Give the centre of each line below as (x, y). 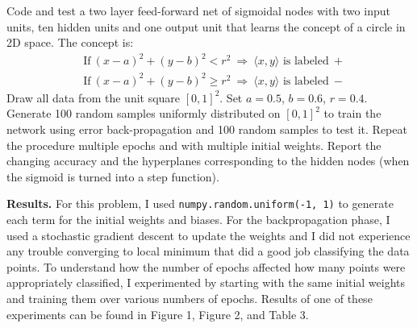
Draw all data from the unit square (94, 97)
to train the (352, 113)
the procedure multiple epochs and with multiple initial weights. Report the (194, 145)
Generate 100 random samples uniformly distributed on (144, 113)
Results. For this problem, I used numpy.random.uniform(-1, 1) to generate (200, 203)
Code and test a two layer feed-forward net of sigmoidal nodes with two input (198, 10)
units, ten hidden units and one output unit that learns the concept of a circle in (206, 26)
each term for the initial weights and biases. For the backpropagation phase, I (198, 220)
